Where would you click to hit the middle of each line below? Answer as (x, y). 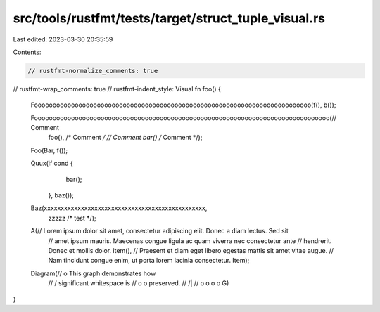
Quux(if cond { (52, 163)
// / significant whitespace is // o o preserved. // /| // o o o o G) (139, 283)
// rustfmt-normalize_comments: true (93, 71)
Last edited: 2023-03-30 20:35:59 (63, 39)
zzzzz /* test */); (72, 218)
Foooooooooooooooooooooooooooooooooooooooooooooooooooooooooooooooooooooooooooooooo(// (184, 118)
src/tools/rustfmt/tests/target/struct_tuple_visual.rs (169, 18)
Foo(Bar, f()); (49, 150)
